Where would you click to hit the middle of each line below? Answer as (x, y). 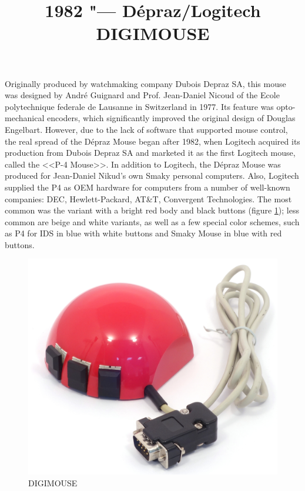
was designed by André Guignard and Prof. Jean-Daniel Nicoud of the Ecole (142, 95)
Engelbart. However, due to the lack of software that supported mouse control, (146, 129)
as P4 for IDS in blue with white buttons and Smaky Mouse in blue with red (143, 233)
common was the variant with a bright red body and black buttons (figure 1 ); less (152, 210)
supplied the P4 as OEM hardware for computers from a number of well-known (148, 187)
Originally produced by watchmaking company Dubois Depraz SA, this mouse (145, 83)
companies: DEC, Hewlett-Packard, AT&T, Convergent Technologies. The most (148, 198)
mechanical (25, 118)
